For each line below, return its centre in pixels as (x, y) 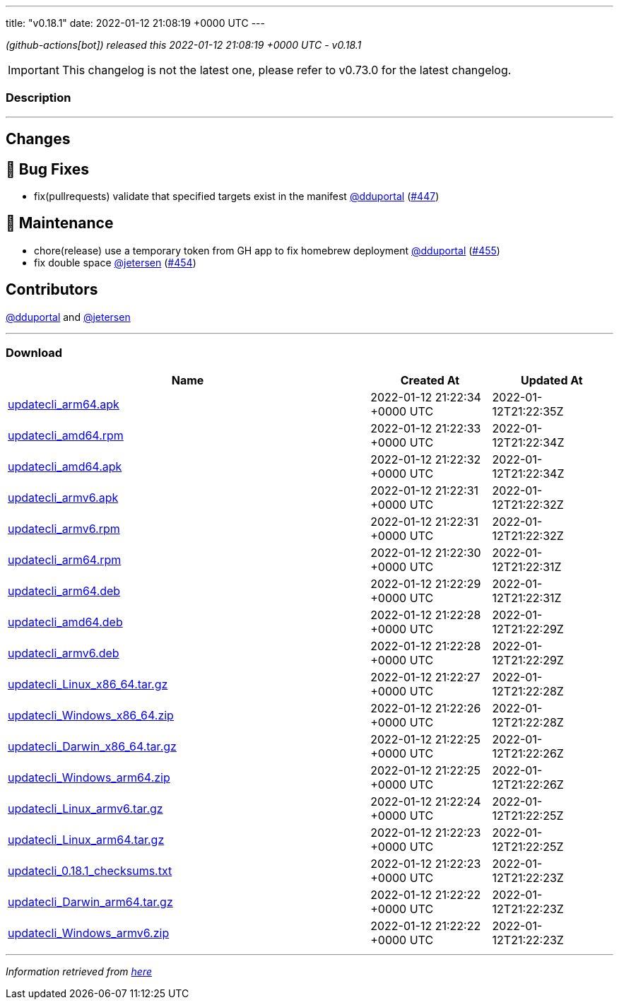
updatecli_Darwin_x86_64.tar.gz (92, 747)
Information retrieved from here (79, 972)
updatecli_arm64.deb (64, 591)
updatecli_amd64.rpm (66, 436)
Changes (38, 139)
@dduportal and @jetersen (68, 317)
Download (34, 353)
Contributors (52, 290)
